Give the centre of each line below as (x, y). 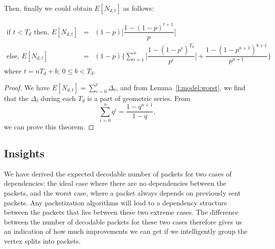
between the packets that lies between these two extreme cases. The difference (121, 212)
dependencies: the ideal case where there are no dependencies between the (115, 183)
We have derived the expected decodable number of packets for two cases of (118, 173)
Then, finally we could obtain (48, 8)
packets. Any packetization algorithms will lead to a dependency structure (116, 202)
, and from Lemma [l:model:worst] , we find (181, 87)
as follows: (139, 8)
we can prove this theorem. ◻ (49, 127)
